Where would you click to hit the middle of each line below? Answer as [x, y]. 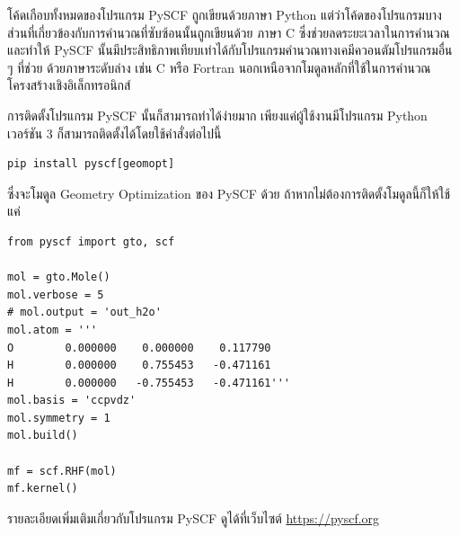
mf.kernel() [43, 489]
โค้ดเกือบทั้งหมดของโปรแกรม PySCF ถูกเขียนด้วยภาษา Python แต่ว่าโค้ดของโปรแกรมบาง [225, 14]
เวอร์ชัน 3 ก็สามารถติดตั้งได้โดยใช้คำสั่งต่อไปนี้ [115, 133]
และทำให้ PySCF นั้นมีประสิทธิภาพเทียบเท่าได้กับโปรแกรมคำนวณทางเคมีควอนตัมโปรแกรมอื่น [230, 50]
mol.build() [43, 436]
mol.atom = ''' [53, 330]
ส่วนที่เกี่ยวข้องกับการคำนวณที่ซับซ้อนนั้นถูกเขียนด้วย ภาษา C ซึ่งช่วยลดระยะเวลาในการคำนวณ [229, 32]
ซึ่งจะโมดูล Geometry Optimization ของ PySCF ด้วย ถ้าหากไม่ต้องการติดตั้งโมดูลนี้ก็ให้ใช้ [229, 193]
